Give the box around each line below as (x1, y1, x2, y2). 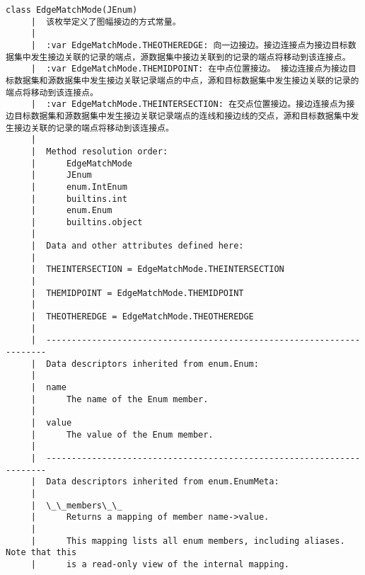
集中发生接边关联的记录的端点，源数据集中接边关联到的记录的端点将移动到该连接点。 (13, 52, 351, 62)
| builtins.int (30, 193, 127, 204)
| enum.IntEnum (30, 181, 127, 192)
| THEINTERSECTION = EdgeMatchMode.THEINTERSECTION (30, 264, 284, 275)
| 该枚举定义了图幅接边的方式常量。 (30, 16, 181, 27)
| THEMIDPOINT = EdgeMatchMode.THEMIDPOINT (30, 287, 244, 298)
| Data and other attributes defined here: (30, 241, 244, 251)
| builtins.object (30, 217, 143, 227)
